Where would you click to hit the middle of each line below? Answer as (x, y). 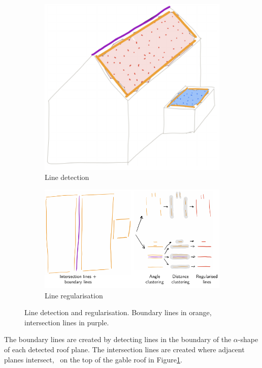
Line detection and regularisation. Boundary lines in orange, (118, 312)
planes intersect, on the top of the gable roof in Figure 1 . (93, 359)
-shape (248, 339)
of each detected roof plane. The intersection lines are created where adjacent (124, 349)
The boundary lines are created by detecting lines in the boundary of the (118, 339)
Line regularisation (74, 295)
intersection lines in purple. (67, 322)
